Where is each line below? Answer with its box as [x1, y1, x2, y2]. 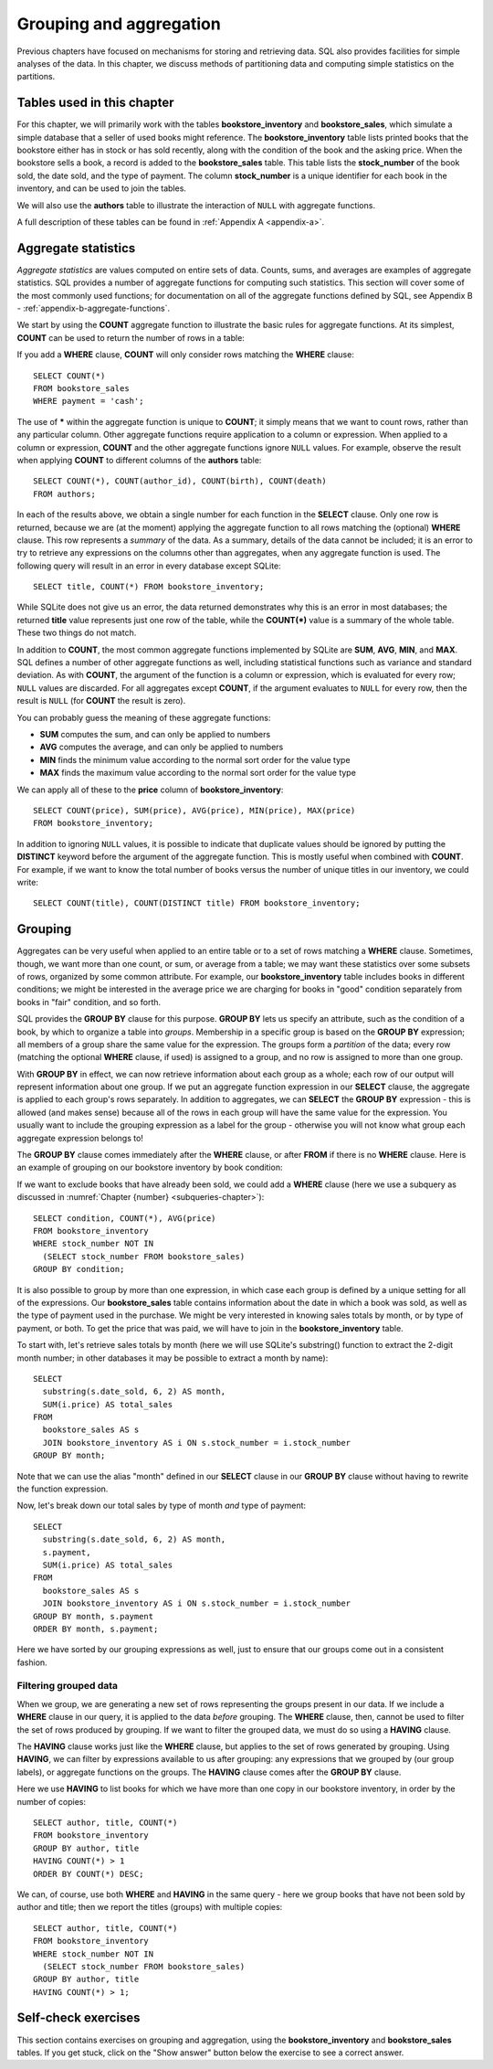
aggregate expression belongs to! [16, 1132, 143, 1143]
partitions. [16, 71, 56, 82]
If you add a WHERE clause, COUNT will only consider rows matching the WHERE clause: [16, 349, 355, 360]
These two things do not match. [16, 627, 137, 639]
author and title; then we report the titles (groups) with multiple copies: [16, 1902, 283, 1913]
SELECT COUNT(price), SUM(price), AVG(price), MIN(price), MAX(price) [33, 805, 356, 815]
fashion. [16, 1657, 47, 1668]
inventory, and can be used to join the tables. [16, 183, 187, 194]
